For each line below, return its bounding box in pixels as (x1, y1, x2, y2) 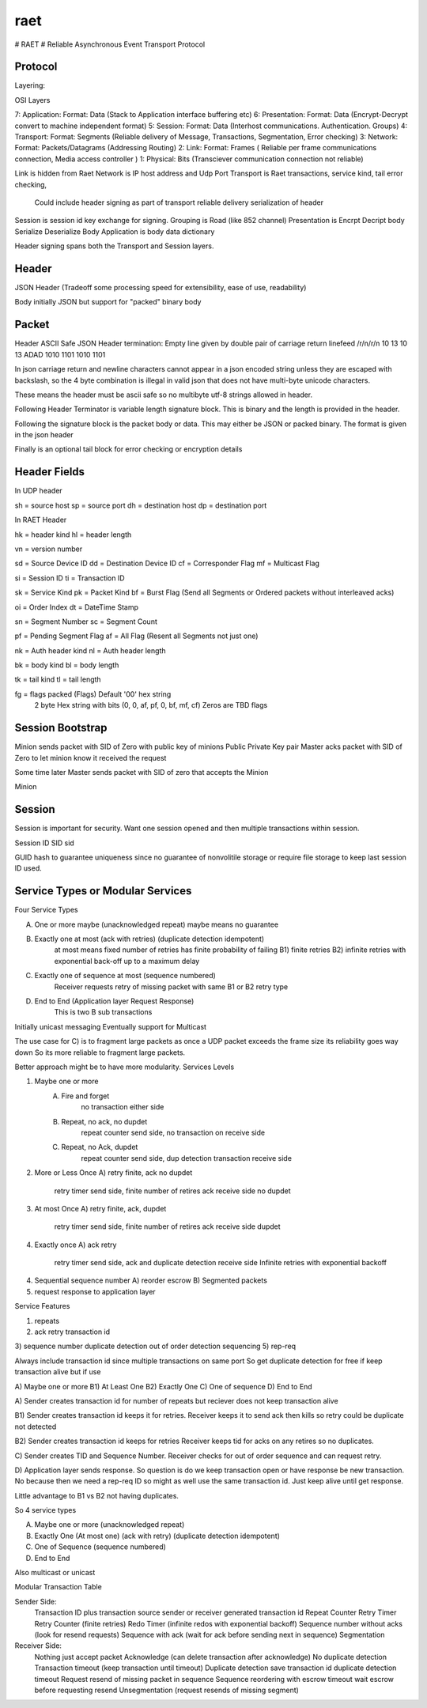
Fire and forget (61, 1091, 110, 1101)
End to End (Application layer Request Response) (34, 996, 195, 1006)
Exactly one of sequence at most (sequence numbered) (34, 971, 217, 981)
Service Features (14, 1302, 70, 1311)
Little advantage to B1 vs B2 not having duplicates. (14, 1491, 179, 1500)
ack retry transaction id (34, 1327, 111, 1336)
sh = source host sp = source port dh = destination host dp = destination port (14, 501, 267, 510)
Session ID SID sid (14, 838, 74, 848)
